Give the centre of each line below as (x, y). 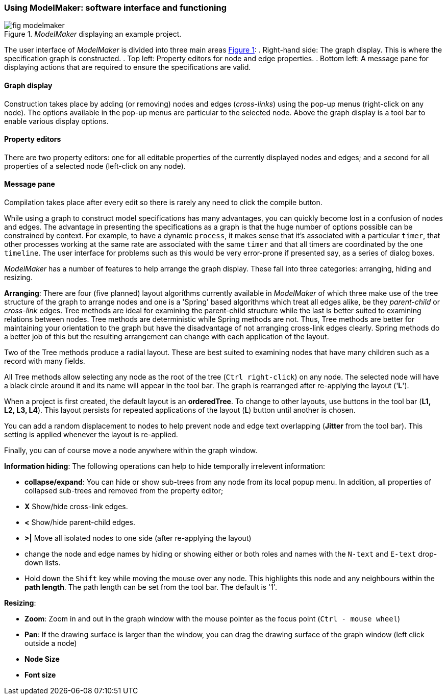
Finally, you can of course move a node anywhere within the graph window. (131, 451)
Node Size (42, 659)
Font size (40, 675)
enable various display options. (56, 121)
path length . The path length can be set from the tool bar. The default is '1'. (151, 587)
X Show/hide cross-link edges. (76, 507)
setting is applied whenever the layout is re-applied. (91, 435)
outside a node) (51, 643)
